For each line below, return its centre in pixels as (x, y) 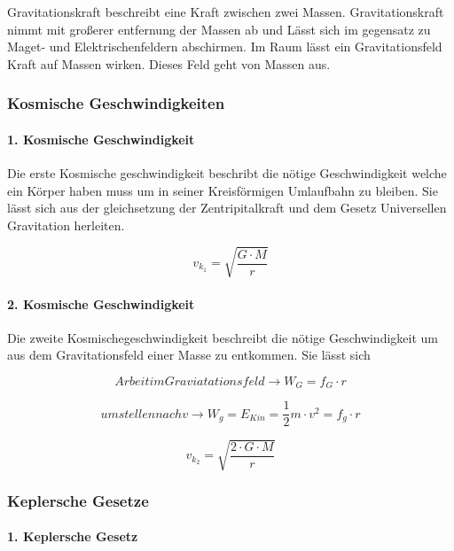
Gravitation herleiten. (66, 225)
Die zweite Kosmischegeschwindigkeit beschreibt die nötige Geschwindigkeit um (223, 337)
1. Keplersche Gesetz (73, 536)
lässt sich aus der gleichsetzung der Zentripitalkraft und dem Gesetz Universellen (227, 208)
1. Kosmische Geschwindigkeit (101, 139)
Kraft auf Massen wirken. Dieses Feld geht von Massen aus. (169, 63)
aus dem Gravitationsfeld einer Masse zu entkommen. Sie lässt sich (189, 355)
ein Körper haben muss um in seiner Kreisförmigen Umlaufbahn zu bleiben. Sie (223, 190)
